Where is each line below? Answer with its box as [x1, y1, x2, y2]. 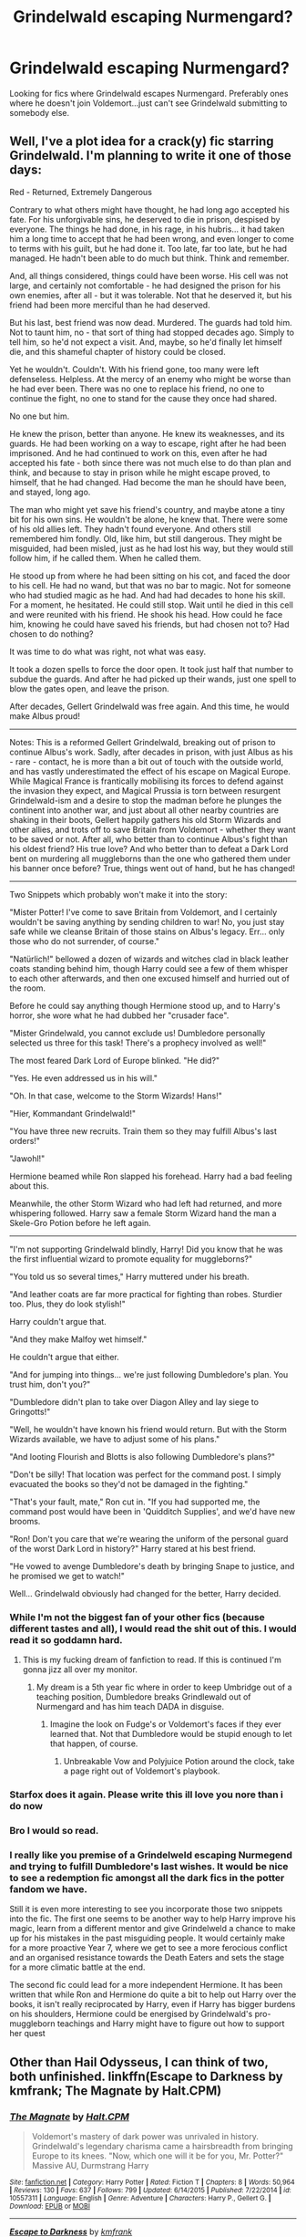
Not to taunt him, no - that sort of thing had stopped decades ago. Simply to [9, 327, 294, 338]
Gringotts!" [9, 1406, 51, 1417]
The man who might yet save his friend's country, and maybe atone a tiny [9, 504, 285, 515]
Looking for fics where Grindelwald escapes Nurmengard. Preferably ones [9, 88, 289, 99]
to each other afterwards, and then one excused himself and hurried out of [9, 973, 290, 983]
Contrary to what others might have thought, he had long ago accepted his [9, 203, 290, 215]
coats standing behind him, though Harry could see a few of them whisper [9, 962, 289, 973]
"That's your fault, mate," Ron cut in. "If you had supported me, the [9, 1496, 260, 1507]
